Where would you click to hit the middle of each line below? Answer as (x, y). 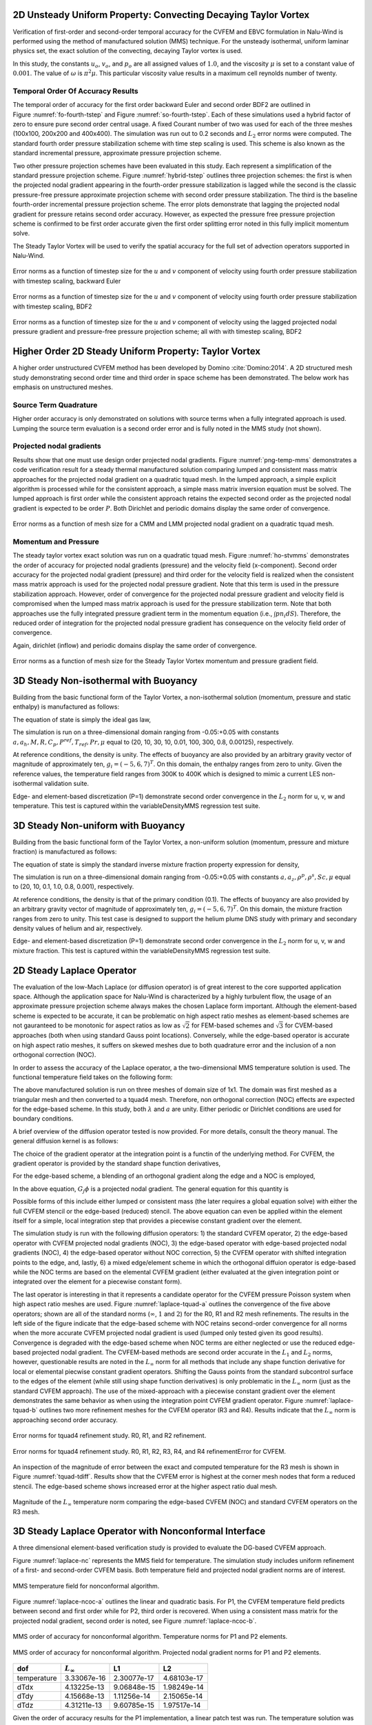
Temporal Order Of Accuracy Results (75, 91)
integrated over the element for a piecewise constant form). (97, 1282)
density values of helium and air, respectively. (77, 929)
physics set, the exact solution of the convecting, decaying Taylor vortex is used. (127, 51)
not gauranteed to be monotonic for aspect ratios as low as (96, 1025)
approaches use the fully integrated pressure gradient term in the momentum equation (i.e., (143, 613)
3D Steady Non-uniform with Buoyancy (99, 826)
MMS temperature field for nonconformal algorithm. (86, 1586)
